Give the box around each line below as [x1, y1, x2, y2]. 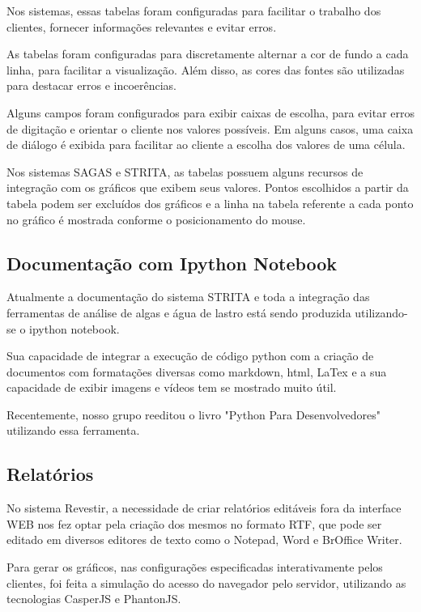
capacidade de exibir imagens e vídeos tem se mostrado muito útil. [6, 379, 337, 396]
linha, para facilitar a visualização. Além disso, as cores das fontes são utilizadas [6, 61, 405, 78]
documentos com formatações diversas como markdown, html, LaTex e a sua [6, 363, 387, 380]
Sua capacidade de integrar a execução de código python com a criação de [6, 347, 374, 364]
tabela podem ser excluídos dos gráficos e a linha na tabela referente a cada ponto [6, 194, 414, 211]
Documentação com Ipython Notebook [6, 250, 338, 275]
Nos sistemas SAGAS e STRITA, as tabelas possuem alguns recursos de [6, 163, 364, 180]
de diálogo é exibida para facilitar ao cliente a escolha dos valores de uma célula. [6, 136, 406, 153]
